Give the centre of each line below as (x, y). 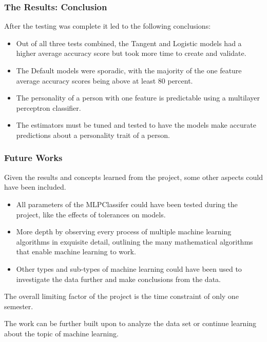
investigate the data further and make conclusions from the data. (118, 279)
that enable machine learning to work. (76, 252)
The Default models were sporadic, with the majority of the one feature (129, 70)
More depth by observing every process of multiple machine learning (124, 232)
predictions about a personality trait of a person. (93, 135)
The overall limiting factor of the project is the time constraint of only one (121, 296)
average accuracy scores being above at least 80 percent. (104, 80)
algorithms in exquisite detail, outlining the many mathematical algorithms (135, 241)
